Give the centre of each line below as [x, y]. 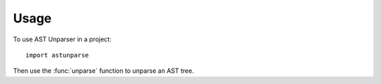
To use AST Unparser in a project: [62, 39]
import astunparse [58, 55]
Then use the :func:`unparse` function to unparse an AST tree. [103, 71]
